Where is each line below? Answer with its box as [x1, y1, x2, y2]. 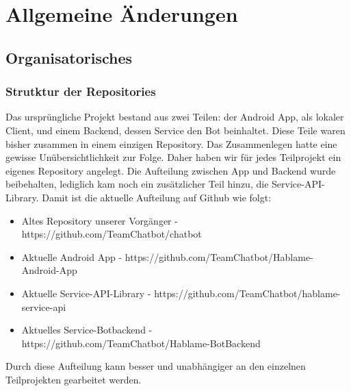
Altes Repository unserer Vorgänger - [21, 213, 178, 227]
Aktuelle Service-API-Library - [21, 286, 151, 300]
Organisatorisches [5, 47, 133, 68]
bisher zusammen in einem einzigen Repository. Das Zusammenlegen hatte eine [5, 136, 337, 151]
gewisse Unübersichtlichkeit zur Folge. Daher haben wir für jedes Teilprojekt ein [5, 150, 341, 164]
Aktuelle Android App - [21, 249, 122, 264]
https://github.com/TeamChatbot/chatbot [21, 227, 202, 241]
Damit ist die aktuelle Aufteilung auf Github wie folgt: [42, 190, 272, 204]
